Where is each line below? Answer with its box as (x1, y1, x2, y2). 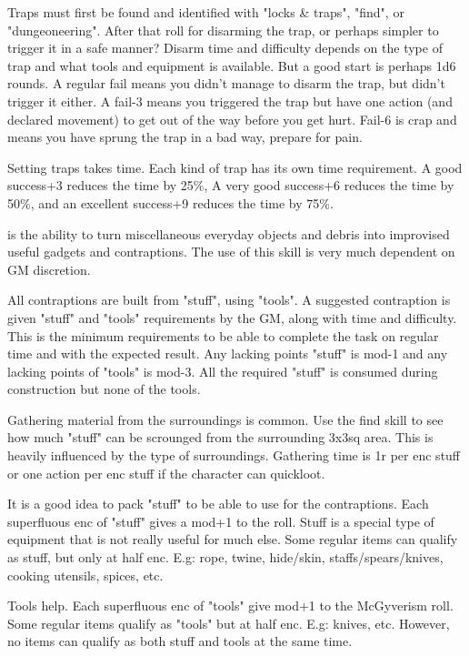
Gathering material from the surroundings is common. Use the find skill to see (7, 409, 444, 429)
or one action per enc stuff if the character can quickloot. (7, 463, 325, 482)
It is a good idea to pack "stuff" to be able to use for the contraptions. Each (7, 494, 429, 513)
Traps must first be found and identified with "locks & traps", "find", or (7, 3, 404, 21)
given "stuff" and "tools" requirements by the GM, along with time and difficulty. (7, 308, 457, 327)
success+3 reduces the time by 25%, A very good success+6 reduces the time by (7, 176, 454, 195)
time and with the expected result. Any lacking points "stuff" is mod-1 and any (7, 344, 448, 363)
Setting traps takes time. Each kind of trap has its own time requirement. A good (7, 157, 463, 177)
